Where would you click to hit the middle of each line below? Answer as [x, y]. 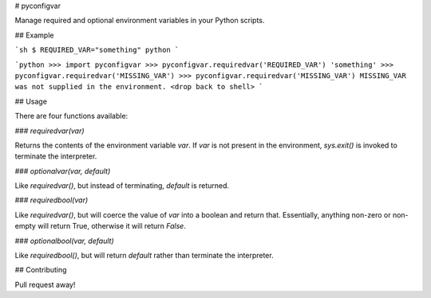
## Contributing [41, 270]
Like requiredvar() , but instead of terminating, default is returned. [122, 186]
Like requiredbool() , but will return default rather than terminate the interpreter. [144, 256]
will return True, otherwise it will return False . [112, 226]
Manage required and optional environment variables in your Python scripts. [140, 21]
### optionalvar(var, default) [63, 171]
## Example [34, 35]
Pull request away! [45, 284]
